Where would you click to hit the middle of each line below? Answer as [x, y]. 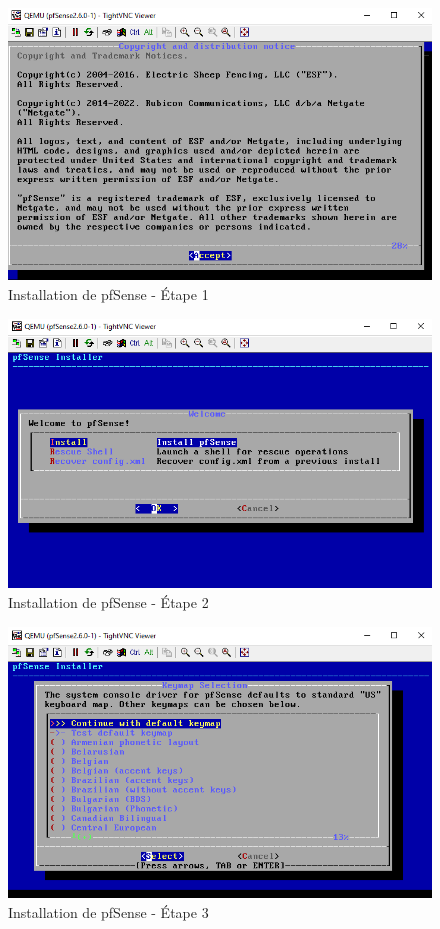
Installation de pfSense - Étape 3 [108, 911]
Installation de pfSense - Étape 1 [108, 293]
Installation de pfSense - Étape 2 [108, 601]
